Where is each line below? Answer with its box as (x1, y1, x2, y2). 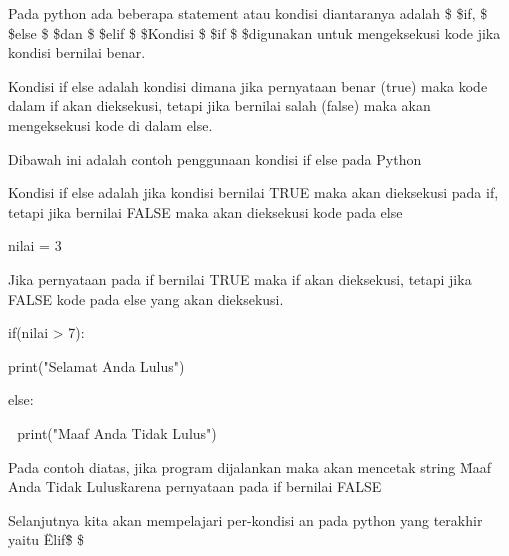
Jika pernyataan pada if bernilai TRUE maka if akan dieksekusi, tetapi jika (8, 268, 472, 289)
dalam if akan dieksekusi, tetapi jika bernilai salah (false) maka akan (8, 95, 431, 116)
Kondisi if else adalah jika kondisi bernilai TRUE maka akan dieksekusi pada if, (8, 182, 499, 203)
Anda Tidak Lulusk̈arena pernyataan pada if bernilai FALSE (8, 476, 382, 497)
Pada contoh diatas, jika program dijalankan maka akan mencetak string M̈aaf (8, 456, 492, 477)
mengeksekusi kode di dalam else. (8, 114, 213, 135)
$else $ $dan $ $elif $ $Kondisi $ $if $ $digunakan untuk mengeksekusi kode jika (8, 22, 501, 43)
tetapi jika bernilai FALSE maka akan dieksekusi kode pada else (8, 201, 403, 222)
